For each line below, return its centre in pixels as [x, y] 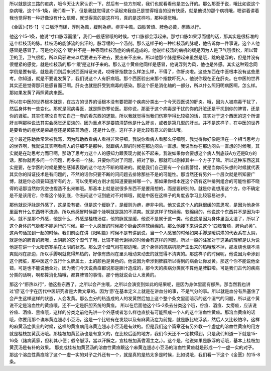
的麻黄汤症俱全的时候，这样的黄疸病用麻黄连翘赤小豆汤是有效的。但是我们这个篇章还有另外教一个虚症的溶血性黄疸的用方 [134, 326]
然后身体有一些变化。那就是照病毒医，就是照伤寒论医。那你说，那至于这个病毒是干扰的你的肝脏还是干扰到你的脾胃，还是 [134, 109]
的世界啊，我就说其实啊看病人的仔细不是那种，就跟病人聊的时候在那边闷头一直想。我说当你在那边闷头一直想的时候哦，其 [134, 146]
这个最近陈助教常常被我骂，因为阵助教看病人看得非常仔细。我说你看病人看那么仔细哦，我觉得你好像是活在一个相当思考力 [134, 139]
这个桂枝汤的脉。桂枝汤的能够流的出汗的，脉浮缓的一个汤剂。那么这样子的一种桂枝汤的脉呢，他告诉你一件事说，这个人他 [134, 43]
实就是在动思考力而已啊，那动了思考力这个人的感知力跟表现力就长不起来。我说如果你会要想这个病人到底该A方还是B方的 [133, 153]
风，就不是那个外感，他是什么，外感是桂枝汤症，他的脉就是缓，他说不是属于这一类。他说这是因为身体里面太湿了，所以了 [134, 219]
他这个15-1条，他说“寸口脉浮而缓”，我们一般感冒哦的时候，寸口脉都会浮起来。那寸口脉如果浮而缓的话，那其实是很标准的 [134, 36]
